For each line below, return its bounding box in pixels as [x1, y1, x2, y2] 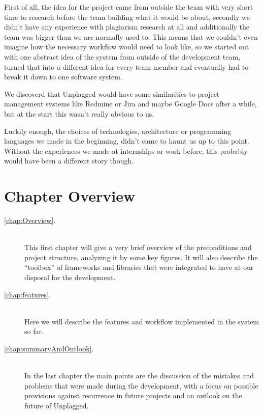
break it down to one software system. [4, 71, 122, 82]
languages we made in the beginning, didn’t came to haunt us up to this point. [4, 135, 249, 146]
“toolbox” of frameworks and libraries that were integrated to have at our [24, 262, 254, 272]
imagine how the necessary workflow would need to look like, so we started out [4, 41, 249, 52]
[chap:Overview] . [4, 215, 56, 226]
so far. [24, 326, 44, 337]
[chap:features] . [4, 289, 51, 299]
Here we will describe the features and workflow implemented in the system [24, 316, 259, 326]
